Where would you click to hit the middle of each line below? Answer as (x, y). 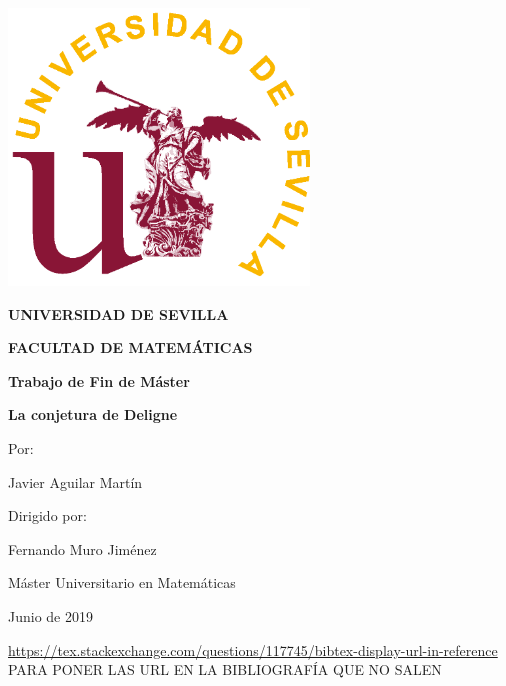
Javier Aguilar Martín (75, 481)
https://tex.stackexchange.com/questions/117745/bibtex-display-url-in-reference (253, 649)
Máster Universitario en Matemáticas (122, 582)
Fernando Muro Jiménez (82, 548)
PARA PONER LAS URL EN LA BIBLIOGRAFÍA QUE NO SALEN (225, 669)
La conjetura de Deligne (93, 414)
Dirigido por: (47, 515)
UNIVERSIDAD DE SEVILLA (118, 313)
